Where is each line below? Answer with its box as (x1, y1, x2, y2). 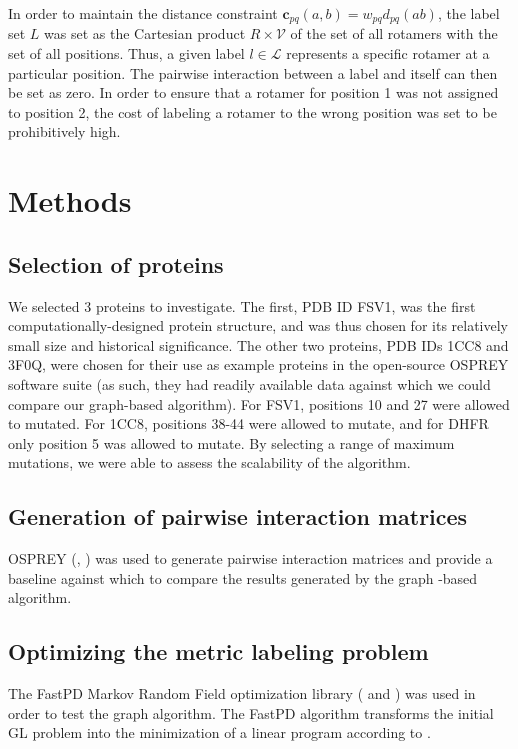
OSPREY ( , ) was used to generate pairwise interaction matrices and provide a (8, 548, 493, 569)
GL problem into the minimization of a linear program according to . (8, 722, 431, 743)
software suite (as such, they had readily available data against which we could (8, 373, 491, 394)
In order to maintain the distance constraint (8, 3, 278, 23)
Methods (8, 180, 132, 221)
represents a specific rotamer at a (286, 43, 490, 64)
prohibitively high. (8, 121, 121, 142)
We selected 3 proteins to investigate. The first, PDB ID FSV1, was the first (8, 295, 476, 316)
